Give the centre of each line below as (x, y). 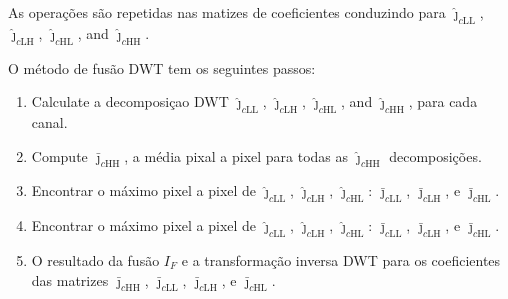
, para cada (443, 101)
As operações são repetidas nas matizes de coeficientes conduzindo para (227, 12)
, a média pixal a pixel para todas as (236, 155)
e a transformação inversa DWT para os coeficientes (341, 259)
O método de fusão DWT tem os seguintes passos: (162, 67)
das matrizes (70, 279)
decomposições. (435, 155)
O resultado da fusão (95, 259)
